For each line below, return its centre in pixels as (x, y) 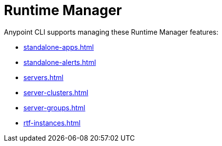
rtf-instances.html (52, 123)
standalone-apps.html (59, 47)
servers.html (44, 77)
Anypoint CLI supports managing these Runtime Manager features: (111, 32)
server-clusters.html (56, 92)
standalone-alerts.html (60, 62)
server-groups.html (54, 107)
